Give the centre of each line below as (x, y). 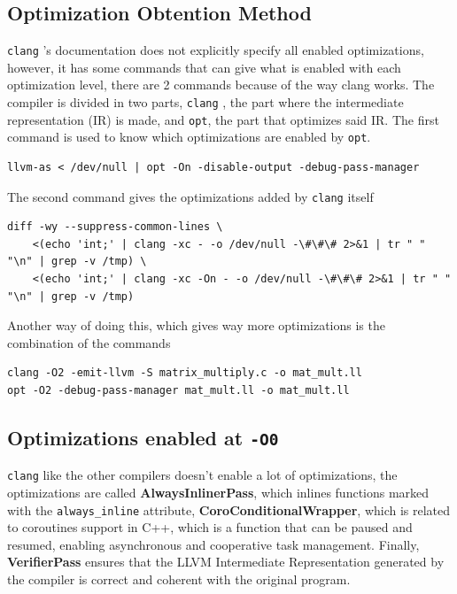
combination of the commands (89, 342)
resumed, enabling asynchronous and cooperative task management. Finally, (213, 544)
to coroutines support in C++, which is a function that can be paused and (210, 527)
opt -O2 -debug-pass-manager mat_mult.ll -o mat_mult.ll (178, 391)
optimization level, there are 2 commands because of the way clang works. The (221, 85)
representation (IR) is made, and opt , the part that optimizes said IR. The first (223, 119)
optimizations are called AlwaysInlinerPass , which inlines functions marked (218, 493)
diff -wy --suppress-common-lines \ (115, 227)
